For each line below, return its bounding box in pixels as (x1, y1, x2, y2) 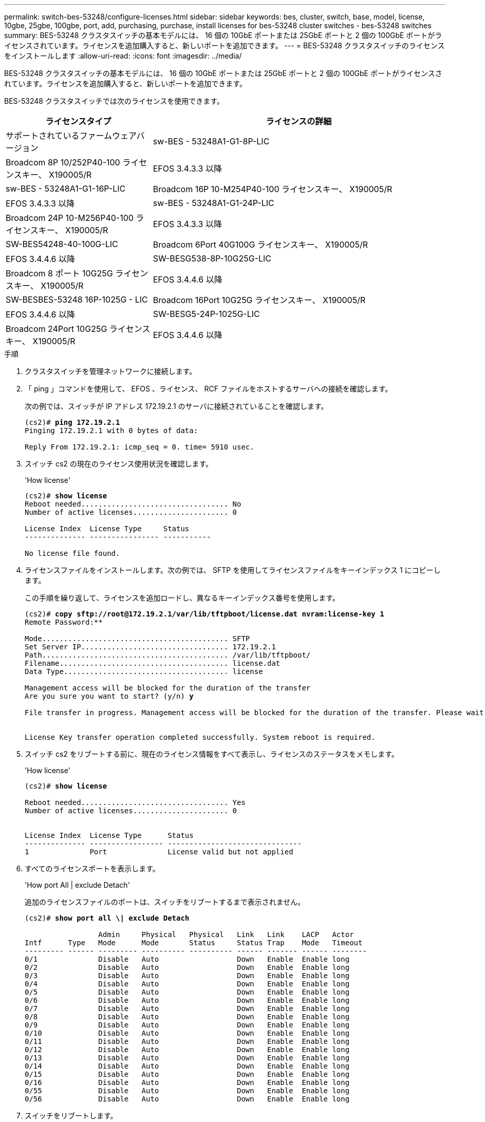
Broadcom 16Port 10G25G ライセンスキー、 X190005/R (153, 295, 366, 305)
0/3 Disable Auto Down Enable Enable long (25, 971, 350, 980)
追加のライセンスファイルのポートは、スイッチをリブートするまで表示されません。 (25, 897, 305, 906)
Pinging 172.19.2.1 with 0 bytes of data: (25, 426, 198, 435)
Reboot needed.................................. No (25, 500, 241, 508)
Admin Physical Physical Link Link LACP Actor (98, 930, 354, 939)
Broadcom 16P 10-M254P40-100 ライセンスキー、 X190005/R (153, 184, 393, 194)
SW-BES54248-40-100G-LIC (6, 239, 118, 249)
